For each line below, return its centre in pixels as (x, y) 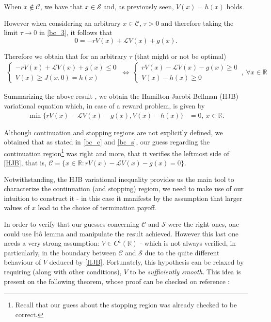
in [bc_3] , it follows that (76, 32)
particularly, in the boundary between (60, 252)
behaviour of (23, 262)
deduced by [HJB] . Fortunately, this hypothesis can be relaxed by (146, 262)
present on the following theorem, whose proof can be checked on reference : (117, 281)
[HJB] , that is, (25, 163)
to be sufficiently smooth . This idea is (185, 271)
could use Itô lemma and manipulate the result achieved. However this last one (121, 233)
